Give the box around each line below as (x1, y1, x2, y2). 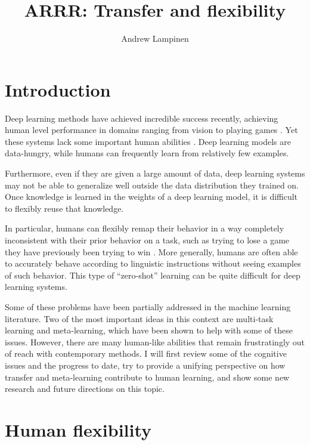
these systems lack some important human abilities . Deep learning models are (5, 135, 291, 147)
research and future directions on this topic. (5, 382, 165, 395)
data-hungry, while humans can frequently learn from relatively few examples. (5, 147, 289, 159)
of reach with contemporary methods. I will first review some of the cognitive (5, 347, 287, 360)
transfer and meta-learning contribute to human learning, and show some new (5, 370, 290, 383)
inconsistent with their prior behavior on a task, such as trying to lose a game (5, 234, 290, 246)
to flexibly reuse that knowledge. (5, 202, 124, 214)
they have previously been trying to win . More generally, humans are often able (5, 245, 298, 258)
